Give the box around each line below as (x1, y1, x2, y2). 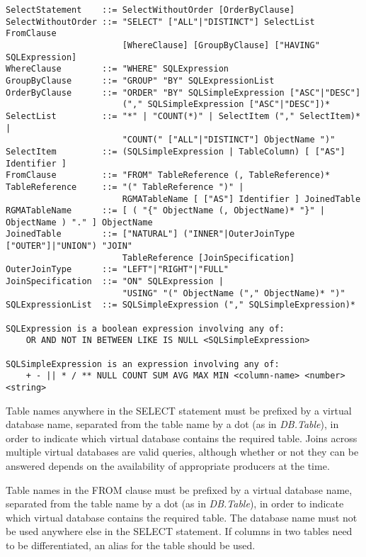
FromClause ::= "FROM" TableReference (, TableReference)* (6, 170, 331, 181)
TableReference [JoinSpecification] (122, 252, 295, 263)
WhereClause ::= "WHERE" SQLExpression (6, 64, 229, 74)
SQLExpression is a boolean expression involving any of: (6, 323, 285, 334)
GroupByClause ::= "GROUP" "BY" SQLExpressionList (6, 75, 275, 86)
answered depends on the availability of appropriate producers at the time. (6, 458, 330, 473)
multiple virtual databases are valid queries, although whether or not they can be (6, 444, 359, 459)
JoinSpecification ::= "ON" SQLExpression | (6, 276, 224, 287)
